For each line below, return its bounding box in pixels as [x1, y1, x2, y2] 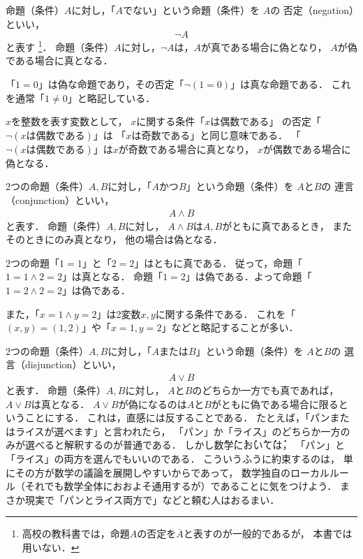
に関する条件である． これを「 [155, 306, 296, 321]
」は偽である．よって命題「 [185, 269, 312, 284]
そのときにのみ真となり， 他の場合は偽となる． [6, 232, 223, 247]
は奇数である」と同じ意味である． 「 [131, 127, 301, 142]
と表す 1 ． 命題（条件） [6, 38, 114, 54]
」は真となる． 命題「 [61, 269, 163, 284]
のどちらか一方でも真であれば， [192, 383, 339, 397]
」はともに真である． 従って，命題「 [134, 255, 303, 270]
